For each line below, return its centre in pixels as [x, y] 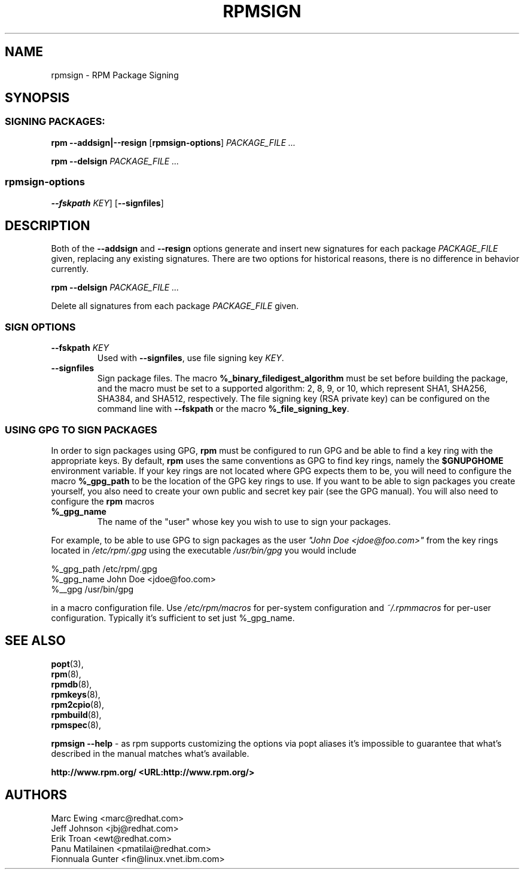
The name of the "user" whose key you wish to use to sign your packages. [244, 521]
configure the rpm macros [103, 501]
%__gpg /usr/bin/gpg [92, 589]
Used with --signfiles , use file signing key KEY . [191, 358]
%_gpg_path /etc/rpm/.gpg [104, 569]
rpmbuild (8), [76, 714]
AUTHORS [36, 795]
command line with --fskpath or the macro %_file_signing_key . [223, 409]
